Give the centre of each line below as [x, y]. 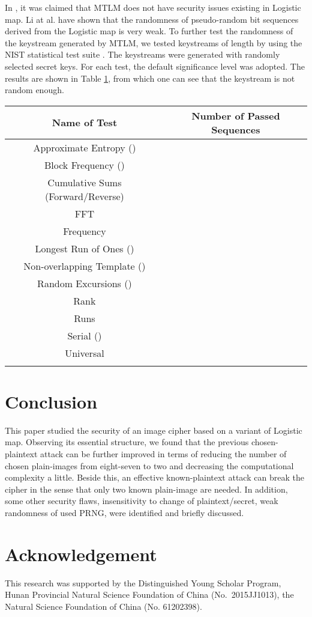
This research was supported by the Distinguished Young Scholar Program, [143, 582]
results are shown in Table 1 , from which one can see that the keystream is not [150, 78]
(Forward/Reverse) [85, 196]
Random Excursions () [85, 283]
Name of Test [85, 123]
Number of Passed [236, 115]
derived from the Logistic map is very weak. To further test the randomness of [149, 31]
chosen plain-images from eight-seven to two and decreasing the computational [149, 465]
